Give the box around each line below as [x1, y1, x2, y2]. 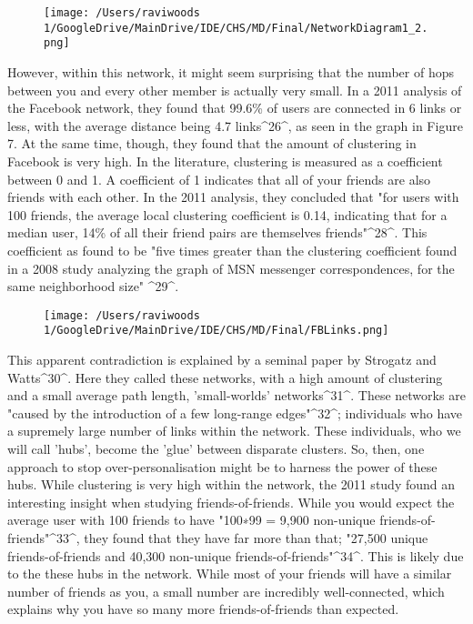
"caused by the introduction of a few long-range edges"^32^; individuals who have [7, 403, 463, 422]
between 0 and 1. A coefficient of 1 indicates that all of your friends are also [7, 169, 431, 188]
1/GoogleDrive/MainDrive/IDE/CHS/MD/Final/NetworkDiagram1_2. [44, 21, 428, 35]
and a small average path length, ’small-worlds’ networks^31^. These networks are [7, 386, 466, 405]
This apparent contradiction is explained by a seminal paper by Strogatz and [7, 350, 437, 368]
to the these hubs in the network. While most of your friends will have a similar [7, 564, 452, 583]
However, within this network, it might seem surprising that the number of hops [7, 62, 454, 81]
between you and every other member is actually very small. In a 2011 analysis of [7, 80, 462, 99]
